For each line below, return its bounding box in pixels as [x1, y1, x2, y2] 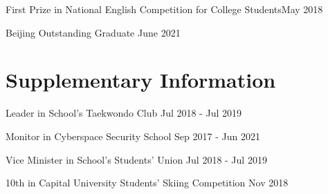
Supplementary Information [6, 66, 276, 94]
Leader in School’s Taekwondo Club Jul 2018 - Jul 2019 [6, 106, 242, 120]
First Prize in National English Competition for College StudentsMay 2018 [6, 2, 323, 16]
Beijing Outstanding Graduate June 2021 [6, 25, 181, 39]
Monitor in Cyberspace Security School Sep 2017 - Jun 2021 [6, 128, 260, 143]
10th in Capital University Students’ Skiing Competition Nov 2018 [6, 175, 289, 190]
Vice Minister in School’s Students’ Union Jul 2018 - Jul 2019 [6, 152, 267, 166]
